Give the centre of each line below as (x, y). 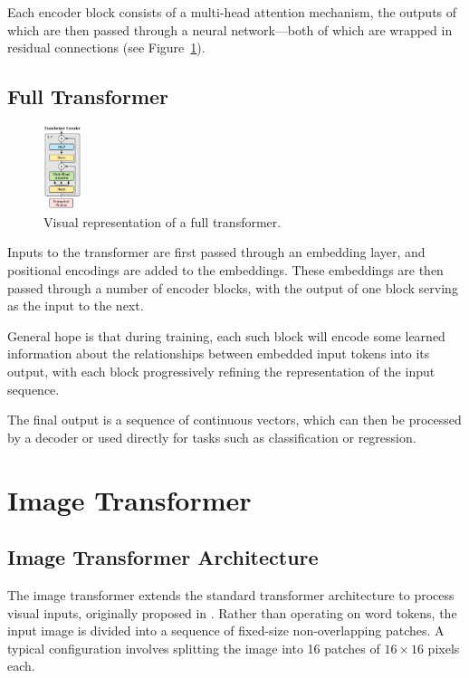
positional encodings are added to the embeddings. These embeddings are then (225, 270)
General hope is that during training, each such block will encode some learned (226, 335)
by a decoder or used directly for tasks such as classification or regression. (212, 437)
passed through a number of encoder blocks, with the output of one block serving (233, 287)
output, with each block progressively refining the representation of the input (221, 372)
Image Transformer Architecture (163, 557)
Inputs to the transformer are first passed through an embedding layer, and (216, 252)
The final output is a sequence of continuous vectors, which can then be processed (234, 420)
